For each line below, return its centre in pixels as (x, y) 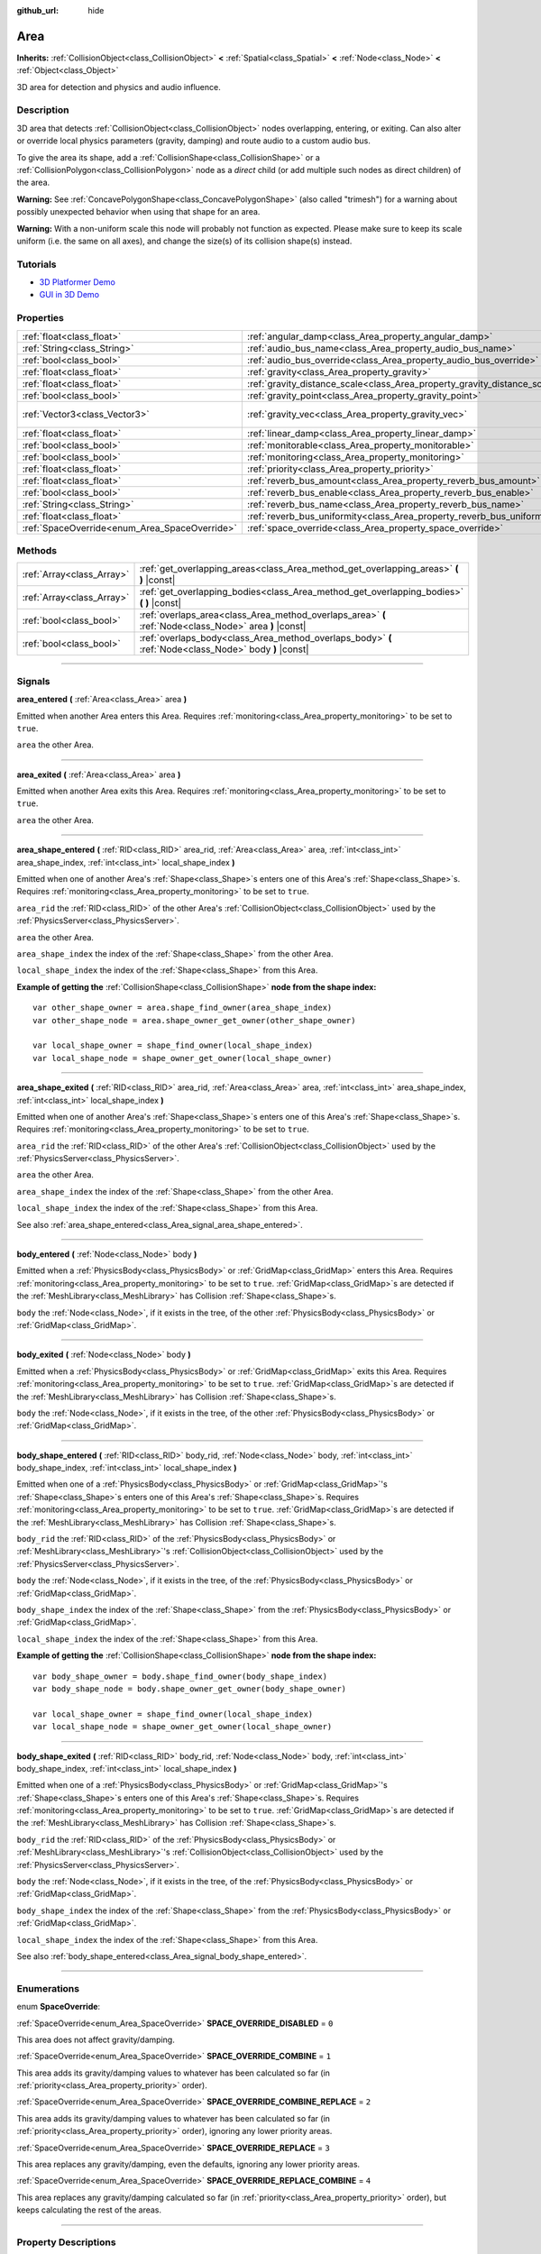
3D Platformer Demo (78, 282)
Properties (41, 318)
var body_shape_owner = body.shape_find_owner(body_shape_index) (180, 1676)
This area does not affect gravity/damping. (96, 2039)
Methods (37, 550)
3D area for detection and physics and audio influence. (119, 87)
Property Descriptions (66, 2242)
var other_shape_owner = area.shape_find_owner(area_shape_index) (183, 1008)
